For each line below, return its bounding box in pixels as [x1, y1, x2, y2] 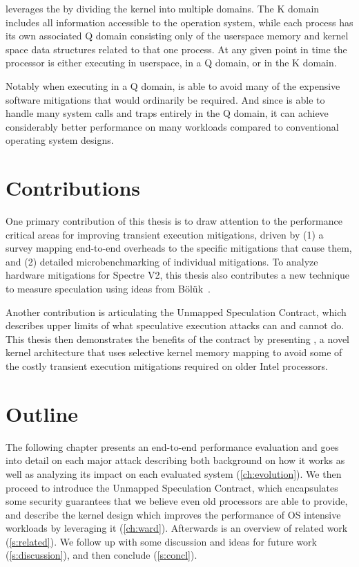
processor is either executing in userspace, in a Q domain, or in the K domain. [6, 55, 337, 70]
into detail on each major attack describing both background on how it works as [6, 453, 345, 467]
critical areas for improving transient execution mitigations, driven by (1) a [6, 227, 324, 241]
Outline [6, 399, 79, 427]
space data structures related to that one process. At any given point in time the [6, 41, 347, 56]
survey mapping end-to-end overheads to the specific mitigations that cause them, [6, 241, 352, 255]
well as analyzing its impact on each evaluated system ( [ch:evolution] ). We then [6, 466, 342, 481]
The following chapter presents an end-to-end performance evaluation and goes [6, 439, 339, 454]
